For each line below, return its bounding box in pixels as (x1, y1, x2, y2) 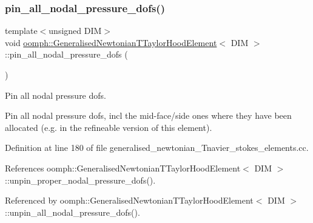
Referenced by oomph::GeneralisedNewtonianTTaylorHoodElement (5, 194, 254, 207)
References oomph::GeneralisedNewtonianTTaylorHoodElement (5, 161, 241, 174)
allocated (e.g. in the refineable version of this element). (5, 121, 212, 133)
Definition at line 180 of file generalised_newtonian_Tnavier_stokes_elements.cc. (5, 141, 309, 154)
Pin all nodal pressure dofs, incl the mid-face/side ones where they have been (5, 109, 292, 122)
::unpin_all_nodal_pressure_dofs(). (5, 205, 140, 218)
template (5, 24, 38, 37)
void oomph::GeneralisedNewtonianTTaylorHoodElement (5, 36, 217, 48)
